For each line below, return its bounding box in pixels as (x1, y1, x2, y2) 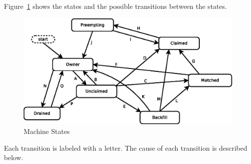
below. (4, 152, 23, 163)
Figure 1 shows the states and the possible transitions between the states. (4, 1, 227, 11)
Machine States (24, 126, 70, 136)
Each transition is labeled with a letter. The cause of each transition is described (4, 142, 248, 153)
